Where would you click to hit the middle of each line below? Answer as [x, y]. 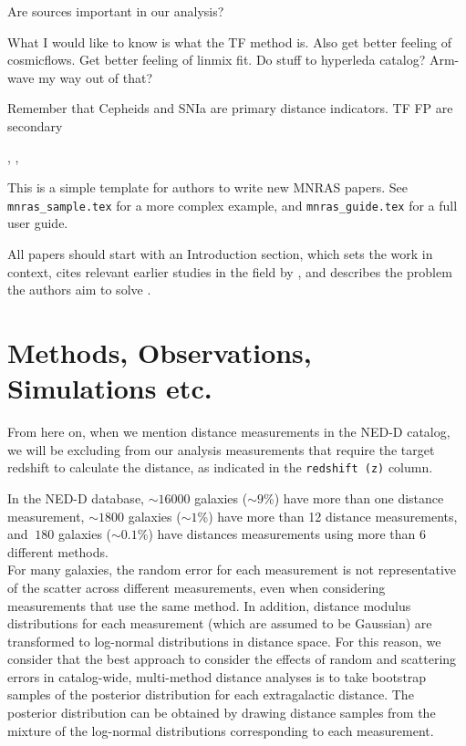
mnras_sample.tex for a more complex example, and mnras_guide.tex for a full [233, 205]
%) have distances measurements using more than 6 [281, 534]
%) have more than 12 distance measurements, [327, 516]
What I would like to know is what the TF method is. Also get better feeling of [229, 41]
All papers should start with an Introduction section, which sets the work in [220, 254]
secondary [35, 125]
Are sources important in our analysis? [116, 11]
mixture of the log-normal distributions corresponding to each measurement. [221, 730]
